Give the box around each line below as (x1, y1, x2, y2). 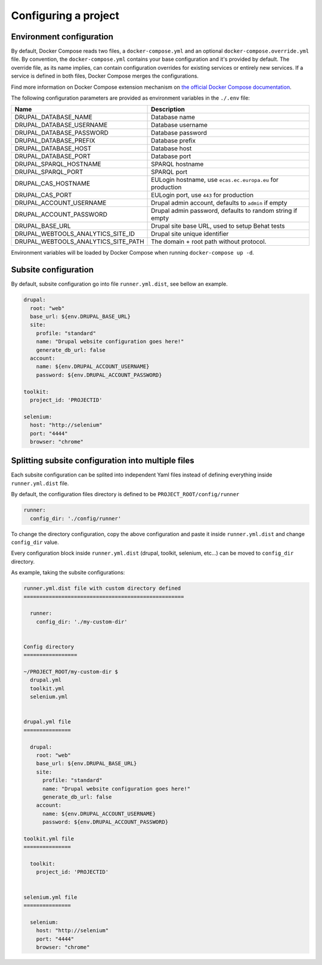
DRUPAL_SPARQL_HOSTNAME (14, 160, 101, 168)
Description (151, 105, 185, 113)
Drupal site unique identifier (151, 230, 229, 238)
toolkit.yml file (23, 835, 75, 842)
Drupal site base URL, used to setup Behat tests (151, 222, 286, 230)
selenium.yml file (23, 893, 78, 901)
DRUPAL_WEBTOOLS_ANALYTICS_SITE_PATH (14, 237, 144, 246)
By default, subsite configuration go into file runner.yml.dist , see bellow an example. (11, 280, 228, 287)
